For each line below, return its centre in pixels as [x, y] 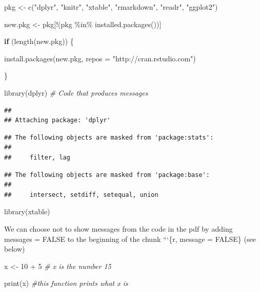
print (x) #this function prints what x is [66, 283]
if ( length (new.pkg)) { [39, 41]
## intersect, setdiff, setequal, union [81, 195]
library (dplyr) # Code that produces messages [76, 92]
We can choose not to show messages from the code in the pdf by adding [118, 228]
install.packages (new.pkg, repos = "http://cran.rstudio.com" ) [100, 58]
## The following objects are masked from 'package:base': [107, 175]
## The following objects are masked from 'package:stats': [109, 137]
